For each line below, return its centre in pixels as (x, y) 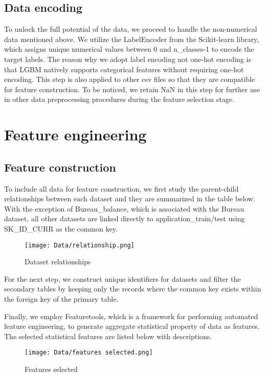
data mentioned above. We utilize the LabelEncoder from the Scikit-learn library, (132, 39)
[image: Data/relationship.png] (80, 245)
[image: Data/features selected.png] (89, 353)
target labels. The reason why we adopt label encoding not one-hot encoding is (128, 59)
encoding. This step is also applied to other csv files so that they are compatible (130, 79)
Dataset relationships (58, 262)
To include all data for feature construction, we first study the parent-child (122, 188)
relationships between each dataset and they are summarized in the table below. (130, 199)
